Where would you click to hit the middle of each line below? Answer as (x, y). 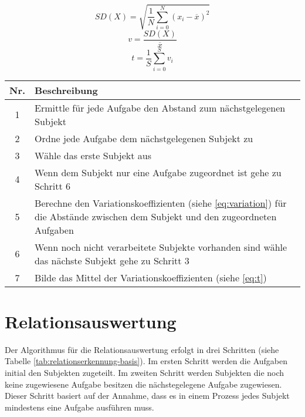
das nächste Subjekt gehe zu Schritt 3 (112, 260)
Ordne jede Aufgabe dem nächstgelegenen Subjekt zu (144, 138)
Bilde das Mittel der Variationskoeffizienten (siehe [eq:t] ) (151, 277)
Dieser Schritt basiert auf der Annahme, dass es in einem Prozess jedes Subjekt (147, 396)
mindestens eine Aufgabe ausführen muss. (79, 407)
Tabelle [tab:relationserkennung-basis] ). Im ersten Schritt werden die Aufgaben (146, 361)
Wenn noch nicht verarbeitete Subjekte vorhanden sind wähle (161, 247)
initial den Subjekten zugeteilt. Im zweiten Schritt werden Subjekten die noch (145, 373)
